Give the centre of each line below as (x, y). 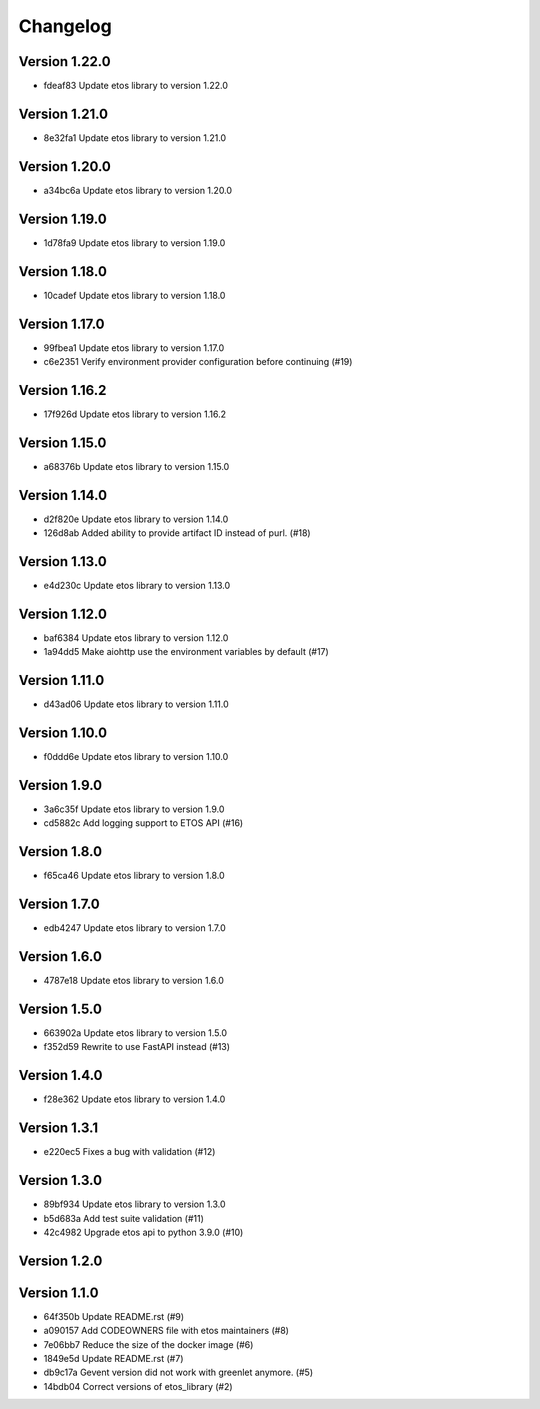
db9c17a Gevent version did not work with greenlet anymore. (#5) (178, 1372)
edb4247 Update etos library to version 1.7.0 (135, 928)
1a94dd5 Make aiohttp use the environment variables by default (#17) (186, 652)
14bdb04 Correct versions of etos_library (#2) (138, 1386)
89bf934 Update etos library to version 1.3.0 (134, 1204)
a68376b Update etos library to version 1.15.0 (136, 466)
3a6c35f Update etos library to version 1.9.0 (134, 809)
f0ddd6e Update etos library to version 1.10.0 (136, 757)
